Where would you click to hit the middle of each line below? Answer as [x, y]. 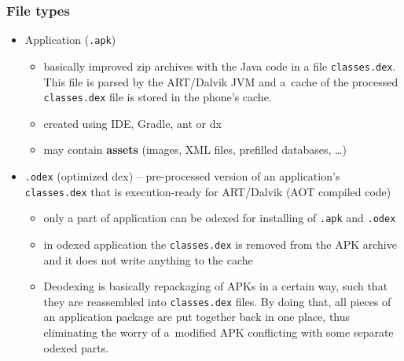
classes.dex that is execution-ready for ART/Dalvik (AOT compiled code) [208, 191]
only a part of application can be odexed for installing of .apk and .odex [220, 218]
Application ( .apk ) [70, 40]
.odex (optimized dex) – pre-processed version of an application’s [182, 175]
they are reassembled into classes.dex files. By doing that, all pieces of [217, 301]
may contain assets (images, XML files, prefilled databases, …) [195, 150]
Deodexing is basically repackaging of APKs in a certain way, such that [216, 286]
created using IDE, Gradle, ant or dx [132, 123]
